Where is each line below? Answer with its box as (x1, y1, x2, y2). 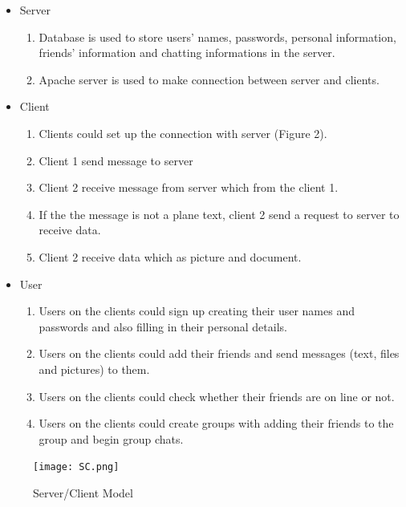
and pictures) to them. (39, 360, 150, 377)
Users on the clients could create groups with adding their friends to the (39, 415, 394, 432)
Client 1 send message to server (39, 152, 193, 168)
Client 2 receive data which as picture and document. (39, 248, 302, 265)
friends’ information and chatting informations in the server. (39, 44, 335, 61)
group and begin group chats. (39, 430, 184, 447)
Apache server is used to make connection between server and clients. (39, 71, 380, 87)
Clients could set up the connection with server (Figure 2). (39, 124, 327, 141)
